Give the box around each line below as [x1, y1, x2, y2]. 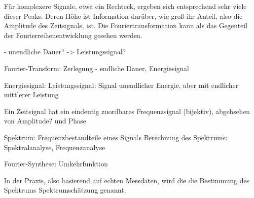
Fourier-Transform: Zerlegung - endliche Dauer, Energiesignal [4, 63, 189, 73]
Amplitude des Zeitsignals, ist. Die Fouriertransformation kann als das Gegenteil [4, 20, 248, 31]
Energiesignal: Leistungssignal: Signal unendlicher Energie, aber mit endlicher [4, 79, 239, 90]
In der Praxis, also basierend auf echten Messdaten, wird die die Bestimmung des [4, 175, 250, 185]
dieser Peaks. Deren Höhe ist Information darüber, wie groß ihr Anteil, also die [4, 10, 243, 21]
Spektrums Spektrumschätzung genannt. [4, 185, 126, 195]
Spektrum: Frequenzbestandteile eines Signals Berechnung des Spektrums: [4, 132, 228, 142]
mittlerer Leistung [4, 89, 59, 100]
